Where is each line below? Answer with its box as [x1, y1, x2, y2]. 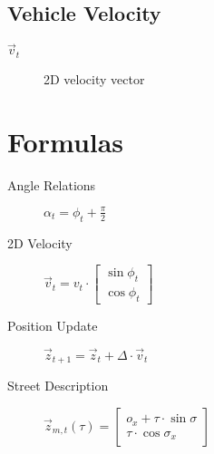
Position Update [7, 315, 98, 334]
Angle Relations [7, 175, 96, 194]
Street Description [7, 376, 109, 395]
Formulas [7, 122, 124, 159]
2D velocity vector [44, 69, 145, 88]
